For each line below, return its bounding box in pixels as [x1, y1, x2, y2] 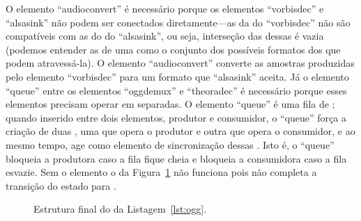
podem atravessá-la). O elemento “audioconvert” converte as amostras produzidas [6, 56, 355, 70]
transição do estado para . [6, 178, 116, 193]
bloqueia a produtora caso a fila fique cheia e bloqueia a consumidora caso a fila [6, 151, 347, 165]
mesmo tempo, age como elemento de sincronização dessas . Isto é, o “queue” [6, 137, 335, 152]
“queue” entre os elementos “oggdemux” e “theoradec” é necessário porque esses [6, 83, 347, 97]
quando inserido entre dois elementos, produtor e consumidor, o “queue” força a [6, 110, 346, 124]
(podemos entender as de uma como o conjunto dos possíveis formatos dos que [6, 42, 341, 56]
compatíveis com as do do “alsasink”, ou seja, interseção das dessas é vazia [6, 28, 324, 43]
